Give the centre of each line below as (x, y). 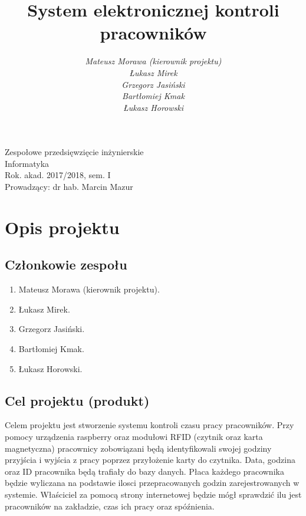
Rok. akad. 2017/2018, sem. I (58, 175)
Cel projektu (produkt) (77, 400)
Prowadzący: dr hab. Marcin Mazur (69, 187)
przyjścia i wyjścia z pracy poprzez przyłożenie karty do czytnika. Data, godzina (150, 460)
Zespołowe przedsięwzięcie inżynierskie (74, 152)
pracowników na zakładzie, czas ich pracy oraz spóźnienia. (110, 506)
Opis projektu (62, 227)
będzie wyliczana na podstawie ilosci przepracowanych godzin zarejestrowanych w (152, 483)
